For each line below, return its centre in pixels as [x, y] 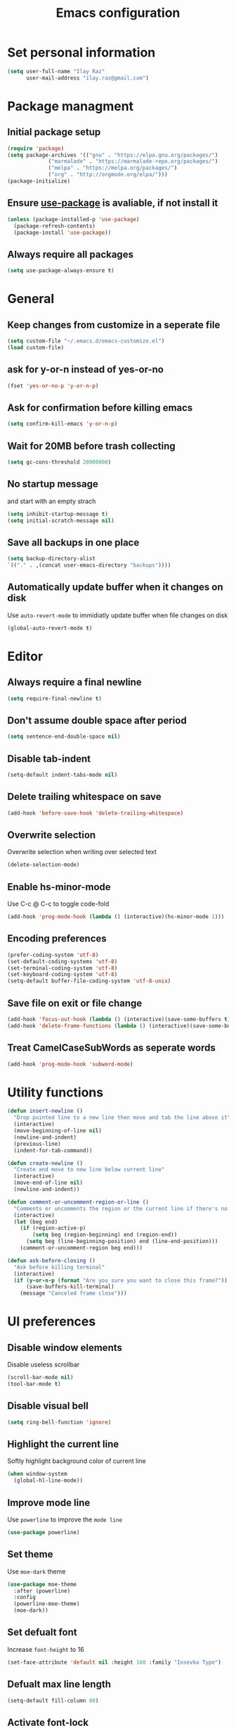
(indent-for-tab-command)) [53, 1150]
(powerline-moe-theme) [47, 1604]
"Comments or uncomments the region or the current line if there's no [121, 1209]
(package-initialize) [39, 181]
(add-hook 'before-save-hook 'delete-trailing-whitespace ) [96, 813]
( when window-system [38, 1474]
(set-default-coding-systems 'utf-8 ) [63, 961]
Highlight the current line [63, 1444]
